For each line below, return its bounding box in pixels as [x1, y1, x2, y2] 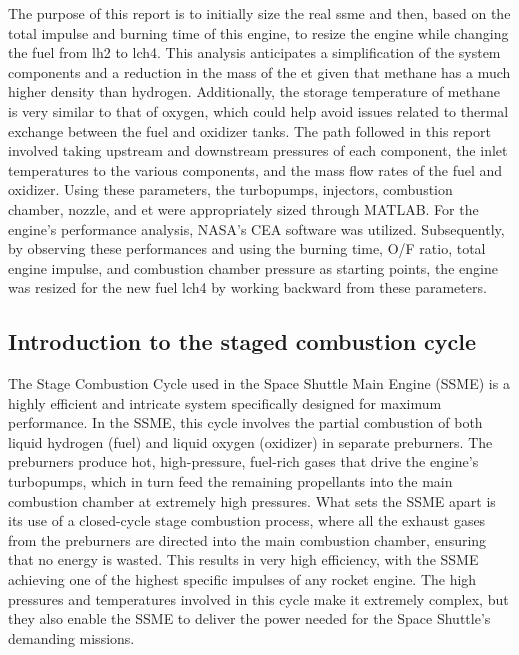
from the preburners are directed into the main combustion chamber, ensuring [8, 529, 487, 550]
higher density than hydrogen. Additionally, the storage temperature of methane [8, 81, 500, 102]
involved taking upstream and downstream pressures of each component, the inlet [8, 140, 508, 161]
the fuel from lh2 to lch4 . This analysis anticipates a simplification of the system [8, 42, 501, 63]
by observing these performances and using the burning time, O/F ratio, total [8, 238, 486, 259]
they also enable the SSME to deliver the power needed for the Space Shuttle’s [8, 608, 491, 629]
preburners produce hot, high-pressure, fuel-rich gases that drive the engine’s [8, 451, 479, 472]
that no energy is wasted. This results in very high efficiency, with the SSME [8, 549, 479, 570]
